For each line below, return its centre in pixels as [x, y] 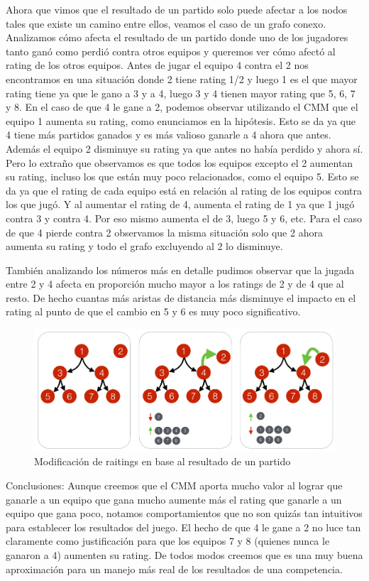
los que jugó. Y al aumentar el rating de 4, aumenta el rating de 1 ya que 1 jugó [180, 204]
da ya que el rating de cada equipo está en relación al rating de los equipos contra [184, 190]
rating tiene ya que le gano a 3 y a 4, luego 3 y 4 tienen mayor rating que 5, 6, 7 [181, 93]
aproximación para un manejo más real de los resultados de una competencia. [174, 569]
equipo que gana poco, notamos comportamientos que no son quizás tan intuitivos [184, 513]
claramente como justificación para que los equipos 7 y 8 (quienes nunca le [168, 541]
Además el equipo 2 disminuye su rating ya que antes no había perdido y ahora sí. [184, 148]
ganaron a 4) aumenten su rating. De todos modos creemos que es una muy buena [184, 554]
